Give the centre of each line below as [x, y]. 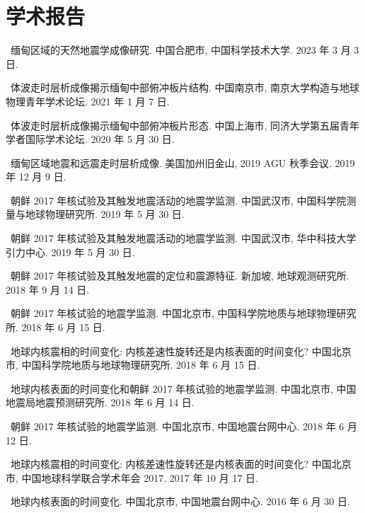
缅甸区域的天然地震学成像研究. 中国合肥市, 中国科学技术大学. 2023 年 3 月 [180, 50]
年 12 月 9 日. [36, 177]
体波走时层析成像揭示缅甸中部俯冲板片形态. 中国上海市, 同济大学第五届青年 [185, 125]
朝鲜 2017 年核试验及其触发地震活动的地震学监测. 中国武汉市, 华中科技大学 [183, 238]
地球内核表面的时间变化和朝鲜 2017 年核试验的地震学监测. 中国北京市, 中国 [183, 388]
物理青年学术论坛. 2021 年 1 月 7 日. [88, 101]
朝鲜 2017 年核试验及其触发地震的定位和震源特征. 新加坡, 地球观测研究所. [180, 276]
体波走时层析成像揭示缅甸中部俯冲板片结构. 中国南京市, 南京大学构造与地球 [185, 87]
